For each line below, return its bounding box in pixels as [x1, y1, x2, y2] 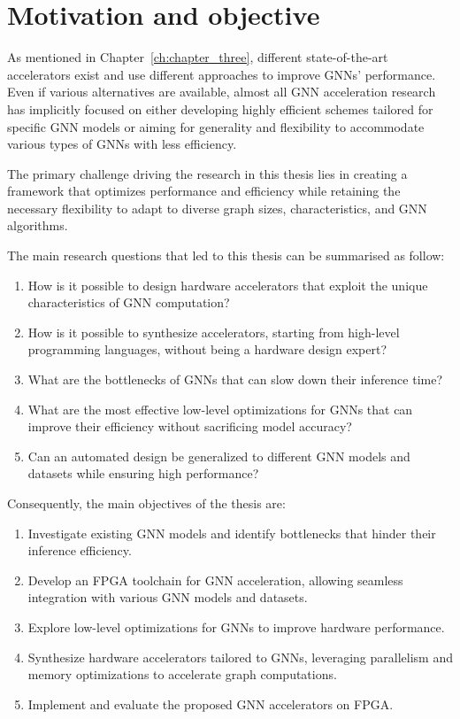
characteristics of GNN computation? [27, 293, 230, 312]
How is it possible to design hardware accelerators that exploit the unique [27, 275, 428, 294]
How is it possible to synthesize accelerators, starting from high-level [27, 322, 400, 341]
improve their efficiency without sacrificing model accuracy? [27, 417, 352, 436]
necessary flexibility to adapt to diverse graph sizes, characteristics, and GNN [7, 198, 427, 217]
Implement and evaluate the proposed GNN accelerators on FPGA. [27, 694, 394, 713]
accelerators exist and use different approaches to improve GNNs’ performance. [7, 65, 436, 83]
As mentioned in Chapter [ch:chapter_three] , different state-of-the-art [7, 48, 388, 66]
